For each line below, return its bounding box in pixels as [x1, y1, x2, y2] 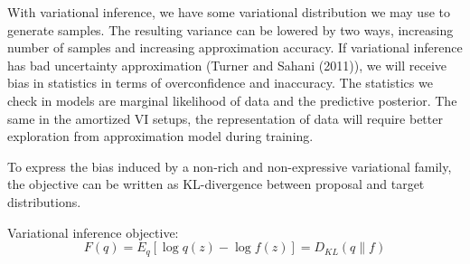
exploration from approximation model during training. [7, 127, 314, 146]
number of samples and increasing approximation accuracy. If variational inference [7, 38, 463, 57]
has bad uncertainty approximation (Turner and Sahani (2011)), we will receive [7, 55, 447, 74]
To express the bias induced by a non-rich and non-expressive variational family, [7, 156, 452, 175]
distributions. [7, 192, 81, 211]
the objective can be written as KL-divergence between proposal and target [7, 174, 425, 193]
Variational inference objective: [7, 222, 179, 241]
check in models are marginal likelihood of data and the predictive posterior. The [7, 90, 457, 109]
